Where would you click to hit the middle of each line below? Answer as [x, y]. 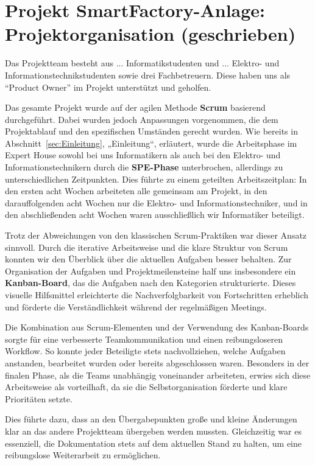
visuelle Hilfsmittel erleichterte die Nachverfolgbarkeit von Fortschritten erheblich [157, 295]
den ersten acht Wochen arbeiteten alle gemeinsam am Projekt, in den [136, 191]
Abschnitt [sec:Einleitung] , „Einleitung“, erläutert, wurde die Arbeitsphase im [151, 143]
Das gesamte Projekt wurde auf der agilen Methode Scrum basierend [135, 107]
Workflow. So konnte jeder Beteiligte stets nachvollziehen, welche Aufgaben [145, 351]
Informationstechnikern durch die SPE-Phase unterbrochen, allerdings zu [144, 167]
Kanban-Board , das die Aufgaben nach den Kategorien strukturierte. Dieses [150, 283]
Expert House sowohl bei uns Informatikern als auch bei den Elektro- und [143, 155]
